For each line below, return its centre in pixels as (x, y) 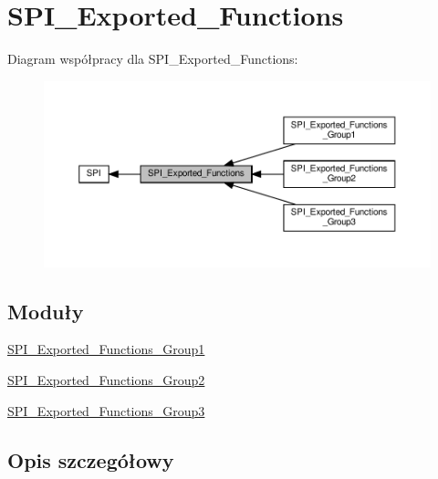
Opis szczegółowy (91, 459)
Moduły (46, 311)
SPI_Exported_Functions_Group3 (106, 410)
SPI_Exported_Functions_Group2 (106, 379)
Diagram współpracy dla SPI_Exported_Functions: (153, 59)
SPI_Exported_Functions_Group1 (106, 349)
